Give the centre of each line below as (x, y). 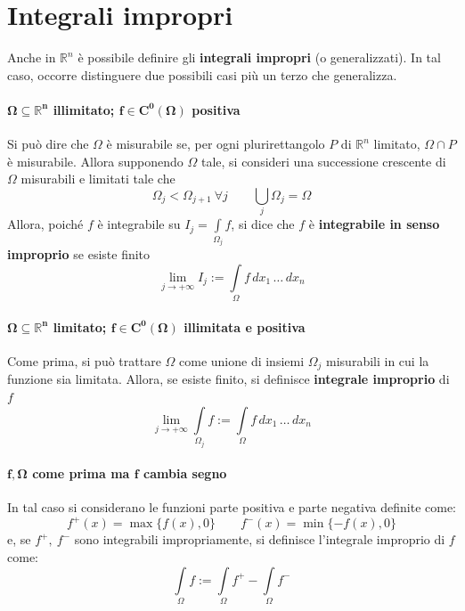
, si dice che (263, 224)
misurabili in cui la (378, 360)
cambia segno (185, 473)
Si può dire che (48, 144)
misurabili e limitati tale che (98, 179)
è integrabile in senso (374, 224)
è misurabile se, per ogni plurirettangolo (216, 144)
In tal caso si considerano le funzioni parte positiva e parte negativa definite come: (232, 507)
